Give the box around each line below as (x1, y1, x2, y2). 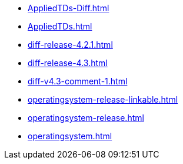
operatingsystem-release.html (28, 113, 144, 123)
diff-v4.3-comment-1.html (28, 76, 128, 86)
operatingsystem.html (28, 131, 112, 141)
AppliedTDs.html (28, 21, 92, 31)
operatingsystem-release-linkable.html (28, 94, 178, 104)
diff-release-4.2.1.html (28, 40, 113, 50)
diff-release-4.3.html (28, 58, 108, 68)
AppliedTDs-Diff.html (28, 3, 109, 13)
